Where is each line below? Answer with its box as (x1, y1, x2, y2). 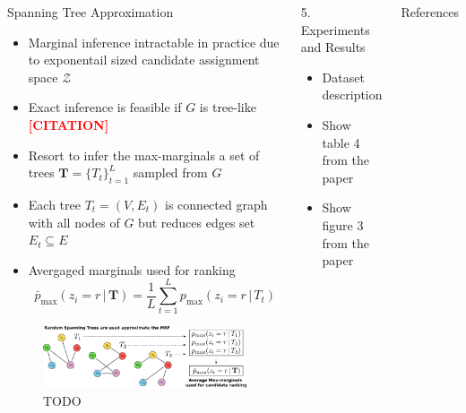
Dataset (322, 67, 365, 86)
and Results (300, 38, 366, 56)
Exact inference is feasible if (28, 98, 182, 116)
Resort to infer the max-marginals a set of (28, 145, 260, 164)
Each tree (28, 194, 81, 213)
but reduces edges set (138, 212, 255, 231)
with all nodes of (28, 212, 120, 231)
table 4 (322, 133, 360, 151)
